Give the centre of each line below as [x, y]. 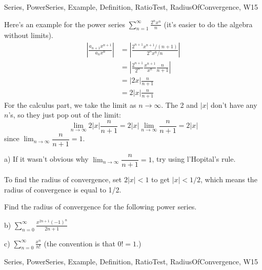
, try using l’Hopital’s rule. [194, 159]
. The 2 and [179, 104]
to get [160, 179]
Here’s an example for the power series [65, 24]
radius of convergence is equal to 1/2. [63, 189]
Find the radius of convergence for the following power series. [100, 207]
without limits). [29, 35]
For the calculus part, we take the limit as [70, 104]
